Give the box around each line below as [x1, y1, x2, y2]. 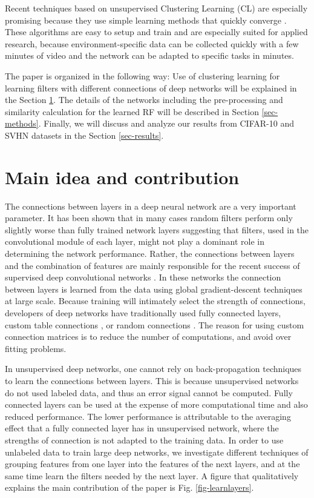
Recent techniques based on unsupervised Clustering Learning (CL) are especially [5, 2, 308, 14]
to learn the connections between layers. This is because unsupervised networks [5, 374, 299, 387]
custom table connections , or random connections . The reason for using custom [5, 318, 304, 331]
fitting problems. [5, 342, 67, 354]
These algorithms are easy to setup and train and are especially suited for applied [5, 25, 308, 38]
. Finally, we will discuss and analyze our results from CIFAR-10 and [38, 117, 294, 130]
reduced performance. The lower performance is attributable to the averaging [5, 410, 291, 422]
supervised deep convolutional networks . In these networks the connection [5, 271, 281, 284]
